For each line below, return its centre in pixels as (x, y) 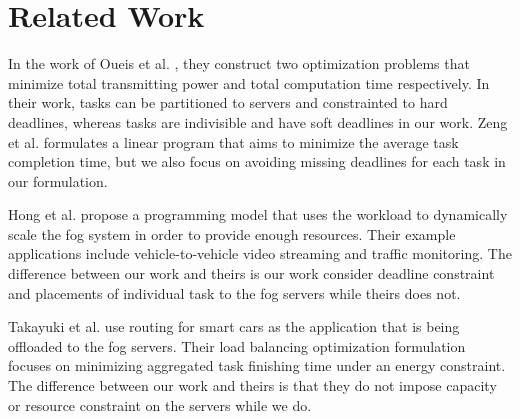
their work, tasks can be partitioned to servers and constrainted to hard (228, 102)
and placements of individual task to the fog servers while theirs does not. (234, 292)
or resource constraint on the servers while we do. (160, 404)
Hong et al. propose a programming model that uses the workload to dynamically (258, 214)
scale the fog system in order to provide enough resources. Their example (232, 233)
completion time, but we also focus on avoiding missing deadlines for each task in (257, 161)
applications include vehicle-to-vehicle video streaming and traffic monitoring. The (260, 253)
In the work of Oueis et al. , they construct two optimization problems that (239, 63)
